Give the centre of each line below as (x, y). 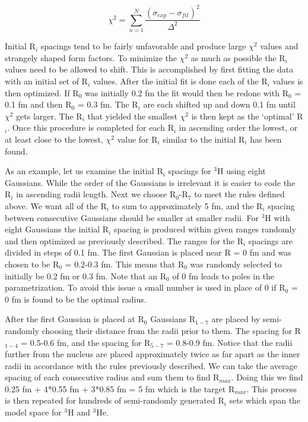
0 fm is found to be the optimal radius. (76, 299)
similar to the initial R (204, 139)
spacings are (270, 240)
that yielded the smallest (132, 116)
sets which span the (265, 400)
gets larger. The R (49, 116)
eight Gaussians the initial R (57, 229)
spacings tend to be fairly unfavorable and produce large (143, 46)
